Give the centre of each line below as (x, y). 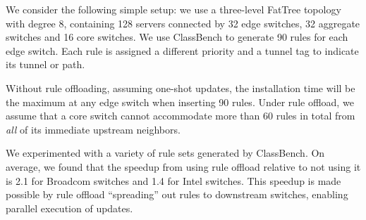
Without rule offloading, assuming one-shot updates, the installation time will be (181, 88)
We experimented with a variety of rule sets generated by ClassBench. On (165, 153)
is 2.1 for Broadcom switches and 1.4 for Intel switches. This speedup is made (173, 180)
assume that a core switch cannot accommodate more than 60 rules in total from (181, 116)
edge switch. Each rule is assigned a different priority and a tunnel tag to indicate (182, 50)
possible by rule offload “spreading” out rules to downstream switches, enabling (177, 194)
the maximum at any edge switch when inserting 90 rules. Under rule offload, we (180, 102)
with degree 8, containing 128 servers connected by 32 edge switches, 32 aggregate (183, 23)
